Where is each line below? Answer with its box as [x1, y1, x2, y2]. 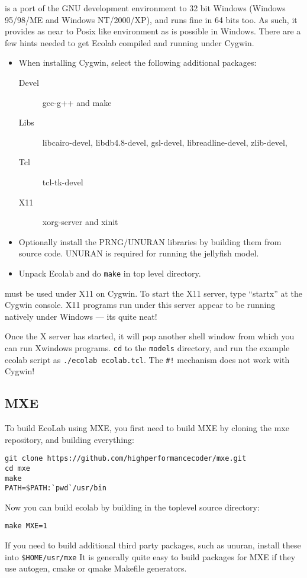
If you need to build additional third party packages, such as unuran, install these [5, 539, 301, 551]
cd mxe [5, 464, 30, 473]
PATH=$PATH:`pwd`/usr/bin [5, 484, 106, 493]
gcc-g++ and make [42, 96, 112, 108]
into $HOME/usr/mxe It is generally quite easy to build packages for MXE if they [5, 550, 296, 563]
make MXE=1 [5, 522, 47, 531]
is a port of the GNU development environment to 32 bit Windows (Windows [5, 2, 286, 14]
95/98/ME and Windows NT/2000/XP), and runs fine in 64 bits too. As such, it [5, 13, 298, 25]
